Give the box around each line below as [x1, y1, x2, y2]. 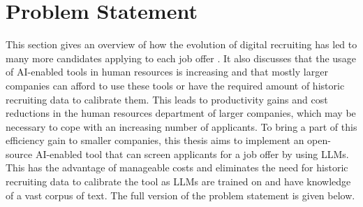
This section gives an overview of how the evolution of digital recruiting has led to [6, 37, 357, 52]
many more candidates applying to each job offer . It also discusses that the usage [6, 50, 356, 65]
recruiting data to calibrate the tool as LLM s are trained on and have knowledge [6, 174, 351, 189]
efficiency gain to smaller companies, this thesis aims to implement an [6, 133, 304, 148]
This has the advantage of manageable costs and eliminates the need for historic [6, 160, 348, 175]
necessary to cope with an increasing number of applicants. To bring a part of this [6, 119, 357, 134]
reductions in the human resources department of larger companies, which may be [6, 106, 356, 120]
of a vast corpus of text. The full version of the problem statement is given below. [6, 187, 355, 202]
